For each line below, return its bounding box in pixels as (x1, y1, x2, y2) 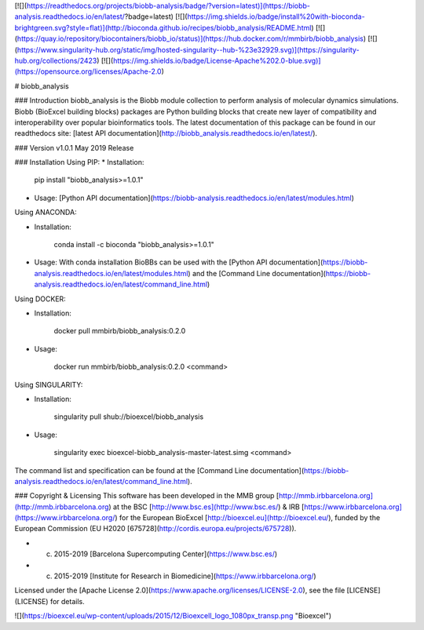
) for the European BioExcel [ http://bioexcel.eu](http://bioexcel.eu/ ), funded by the (115, 513, 381, 523)
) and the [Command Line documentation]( (188, 268, 326, 278)
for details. (49, 596, 86, 606)
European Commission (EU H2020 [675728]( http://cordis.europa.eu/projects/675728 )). (14, 524, 297, 533)
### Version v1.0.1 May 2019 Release (14, 143, 134, 152)
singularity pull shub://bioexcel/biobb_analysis (53, 412, 204, 421)
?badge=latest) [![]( (124, 12, 188, 21)
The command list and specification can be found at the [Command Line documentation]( (14, 465, 305, 475)
